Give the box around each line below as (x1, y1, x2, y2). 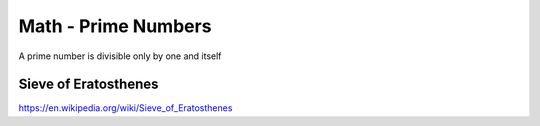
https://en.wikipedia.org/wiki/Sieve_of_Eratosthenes (18, 102, 233, 114)
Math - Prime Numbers (18, 15, 212, 37)
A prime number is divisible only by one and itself (18, 50, 222, 62)
